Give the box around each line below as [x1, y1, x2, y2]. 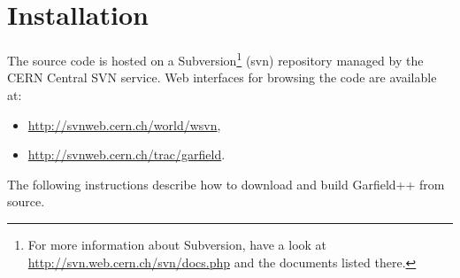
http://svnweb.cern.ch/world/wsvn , [27, 115, 221, 134]
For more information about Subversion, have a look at [27, 235, 327, 253]
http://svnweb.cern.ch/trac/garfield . [27, 145, 226, 164]
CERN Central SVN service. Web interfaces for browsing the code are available [7, 68, 437, 87]
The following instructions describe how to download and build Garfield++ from [7, 174, 445, 193]
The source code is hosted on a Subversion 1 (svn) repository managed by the [7, 49, 424, 69]
